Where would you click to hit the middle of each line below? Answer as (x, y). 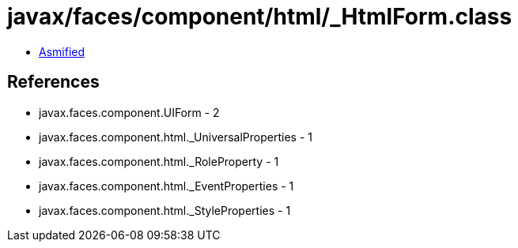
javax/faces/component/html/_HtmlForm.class (260, 17)
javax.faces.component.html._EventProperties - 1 (166, 186)
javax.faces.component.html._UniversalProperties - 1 (176, 137)
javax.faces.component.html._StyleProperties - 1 (165, 210)
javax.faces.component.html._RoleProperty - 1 (159, 161)
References (53, 82)
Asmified (62, 51)
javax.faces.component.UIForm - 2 (129, 112)
